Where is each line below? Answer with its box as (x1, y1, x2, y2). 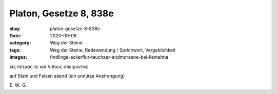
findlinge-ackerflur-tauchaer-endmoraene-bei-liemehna (50, 54, 169, 60)
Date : (9, 32, 22, 38)
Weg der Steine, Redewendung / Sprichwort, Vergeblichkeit (50, 46, 176, 53)
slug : (9, 26, 21, 32)
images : (9, 54, 28, 60)
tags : (9, 46, 21, 53)
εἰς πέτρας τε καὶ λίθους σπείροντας (9, 63, 89, 69)
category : (9, 40, 31, 46)
